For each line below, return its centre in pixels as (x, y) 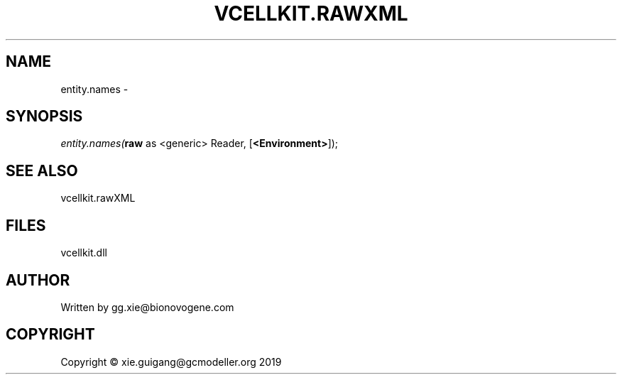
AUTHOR (38, 280)
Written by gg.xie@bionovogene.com (147, 307)
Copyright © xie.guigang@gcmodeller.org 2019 (171, 362)
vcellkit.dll (84, 253)
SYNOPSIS (44, 116)
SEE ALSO (42, 170)
